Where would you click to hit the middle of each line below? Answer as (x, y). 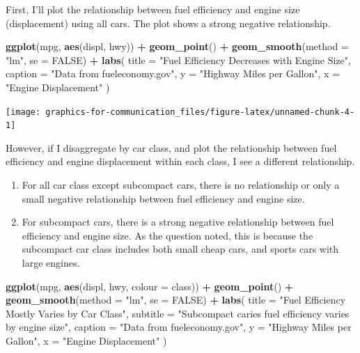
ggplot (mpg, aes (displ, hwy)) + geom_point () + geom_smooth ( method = (177, 46)
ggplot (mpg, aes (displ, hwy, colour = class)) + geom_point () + (150, 286)
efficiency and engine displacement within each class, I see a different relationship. (180, 161)
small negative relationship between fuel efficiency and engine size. (163, 198)
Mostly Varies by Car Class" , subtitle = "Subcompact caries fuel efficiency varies (178, 313)
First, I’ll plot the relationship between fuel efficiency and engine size (153, 9)
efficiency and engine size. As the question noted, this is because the (167, 235)
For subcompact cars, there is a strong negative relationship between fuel (178, 222)
